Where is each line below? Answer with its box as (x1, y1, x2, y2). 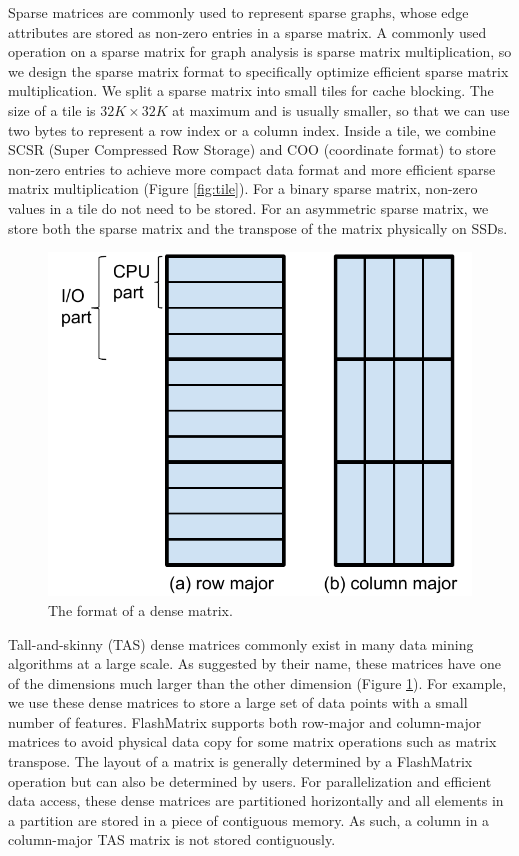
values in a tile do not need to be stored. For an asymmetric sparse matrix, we (8, 197, 489, 218)
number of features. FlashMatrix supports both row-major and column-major (8, 711, 482, 732)
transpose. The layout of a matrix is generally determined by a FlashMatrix (8, 751, 473, 772)
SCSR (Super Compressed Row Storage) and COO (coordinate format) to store (8, 139, 496, 160)
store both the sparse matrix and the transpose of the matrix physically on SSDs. (8, 217, 508, 238)
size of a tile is (8, 99, 96, 120)
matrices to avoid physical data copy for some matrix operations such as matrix (8, 731, 497, 752)
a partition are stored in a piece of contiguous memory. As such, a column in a (8, 809, 490, 830)
